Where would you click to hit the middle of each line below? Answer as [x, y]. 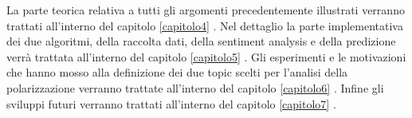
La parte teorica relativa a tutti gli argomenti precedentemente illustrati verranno [206, 10]
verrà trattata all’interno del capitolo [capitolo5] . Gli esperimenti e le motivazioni [206, 56]
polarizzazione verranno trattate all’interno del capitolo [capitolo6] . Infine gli [195, 87]
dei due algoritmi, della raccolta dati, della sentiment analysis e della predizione [201, 41]
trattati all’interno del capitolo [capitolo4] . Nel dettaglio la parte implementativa [205, 25]
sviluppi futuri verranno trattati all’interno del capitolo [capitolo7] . [171, 103]
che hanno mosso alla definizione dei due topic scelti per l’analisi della [177, 72]
